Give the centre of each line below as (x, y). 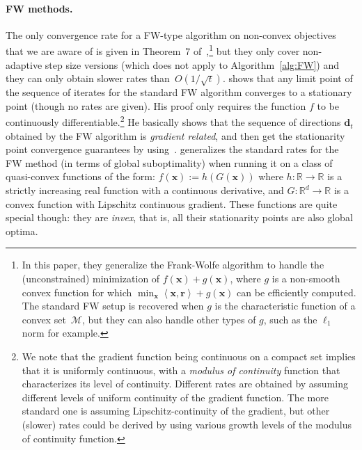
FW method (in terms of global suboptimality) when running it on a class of (169, 162)
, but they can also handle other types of (169, 319)
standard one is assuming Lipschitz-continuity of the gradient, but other (176, 411)
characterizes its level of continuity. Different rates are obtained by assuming (185, 384)
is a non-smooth (306, 279)
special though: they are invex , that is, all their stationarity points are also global (179, 217)
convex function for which (77, 292)
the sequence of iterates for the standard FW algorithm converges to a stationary (179, 92)
